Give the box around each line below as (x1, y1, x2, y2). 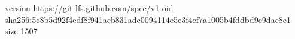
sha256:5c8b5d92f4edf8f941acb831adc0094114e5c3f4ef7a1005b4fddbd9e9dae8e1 (5, 13, 291, 25)
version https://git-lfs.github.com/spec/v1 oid (5, 2, 174, 14)
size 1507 (5, 25, 38, 37)
